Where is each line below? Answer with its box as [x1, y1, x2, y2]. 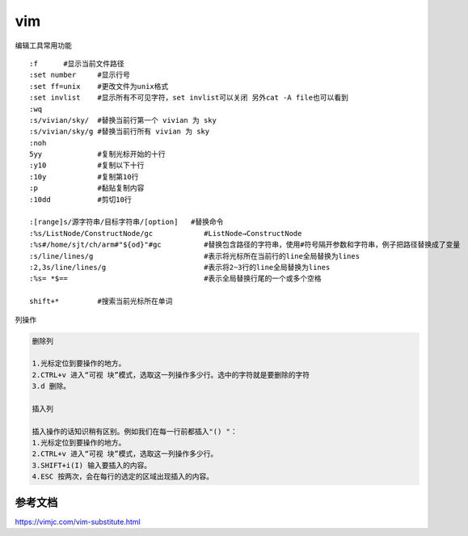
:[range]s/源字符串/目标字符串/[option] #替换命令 [29, 217, 224, 226]
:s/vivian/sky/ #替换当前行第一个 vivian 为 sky [29, 116, 217, 125]
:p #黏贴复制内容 [29, 184, 145, 193]
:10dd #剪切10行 [29, 195, 133, 204]
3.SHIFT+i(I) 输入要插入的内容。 [32, 461, 152, 470]
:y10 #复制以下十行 [29, 161, 145, 170]
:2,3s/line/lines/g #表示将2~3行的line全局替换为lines [29, 263, 331, 272]
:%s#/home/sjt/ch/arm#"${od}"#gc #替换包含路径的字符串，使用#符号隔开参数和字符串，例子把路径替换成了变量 [29, 240, 461, 250]
